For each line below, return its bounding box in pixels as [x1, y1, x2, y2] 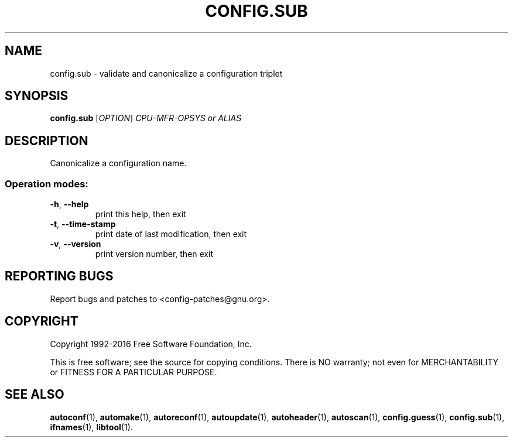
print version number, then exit [95, 249, 213, 259]
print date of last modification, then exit [95, 229, 247, 239]
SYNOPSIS [5, 88, 69, 104]
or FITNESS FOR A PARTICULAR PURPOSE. [50, 366, 217, 377]
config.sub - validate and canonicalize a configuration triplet [50, 68, 283, 78]
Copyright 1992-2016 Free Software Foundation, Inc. [50, 338, 252, 349]
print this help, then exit [95, 209, 186, 220]
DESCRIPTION [5, 133, 88, 148]
